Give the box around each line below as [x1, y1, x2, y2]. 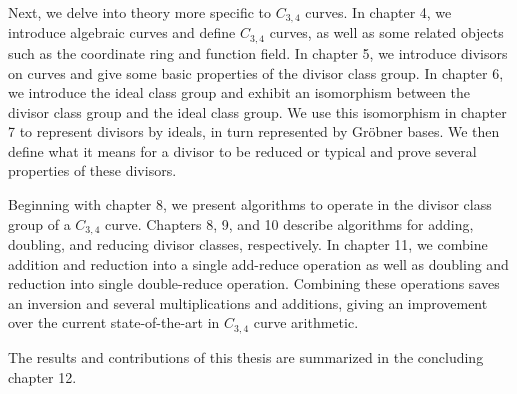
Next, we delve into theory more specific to [8, 2, 272, 22]
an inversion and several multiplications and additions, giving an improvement [8, 292, 488, 313]
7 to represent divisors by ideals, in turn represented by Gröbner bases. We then [8, 121, 500, 142]
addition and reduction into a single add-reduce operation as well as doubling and [8, 253, 509, 274]
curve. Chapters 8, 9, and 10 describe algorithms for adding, [104, 213, 474, 234]
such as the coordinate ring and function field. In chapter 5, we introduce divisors [8, 42, 508, 63]
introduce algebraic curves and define [8, 22, 236, 43]
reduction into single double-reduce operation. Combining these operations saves [8, 273, 500, 294]
